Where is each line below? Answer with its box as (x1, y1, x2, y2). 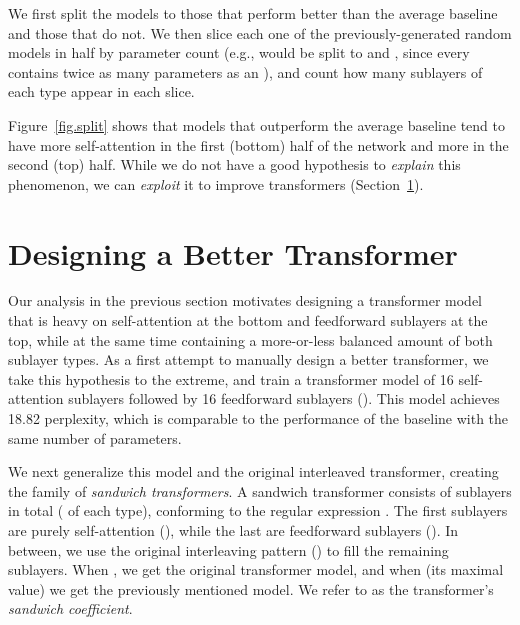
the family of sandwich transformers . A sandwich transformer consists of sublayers (8, 480, 512, 501)
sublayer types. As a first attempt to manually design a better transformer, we (8, 349, 489, 370)
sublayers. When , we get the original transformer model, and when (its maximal (8, 559, 504, 580)
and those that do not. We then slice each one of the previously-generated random (8, 22, 512, 43)
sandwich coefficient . (8, 598, 133, 619)
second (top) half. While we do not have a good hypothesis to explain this (8, 154, 461, 175)
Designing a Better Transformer (8, 232, 458, 273)
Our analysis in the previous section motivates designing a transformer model (8, 290, 483, 311)
